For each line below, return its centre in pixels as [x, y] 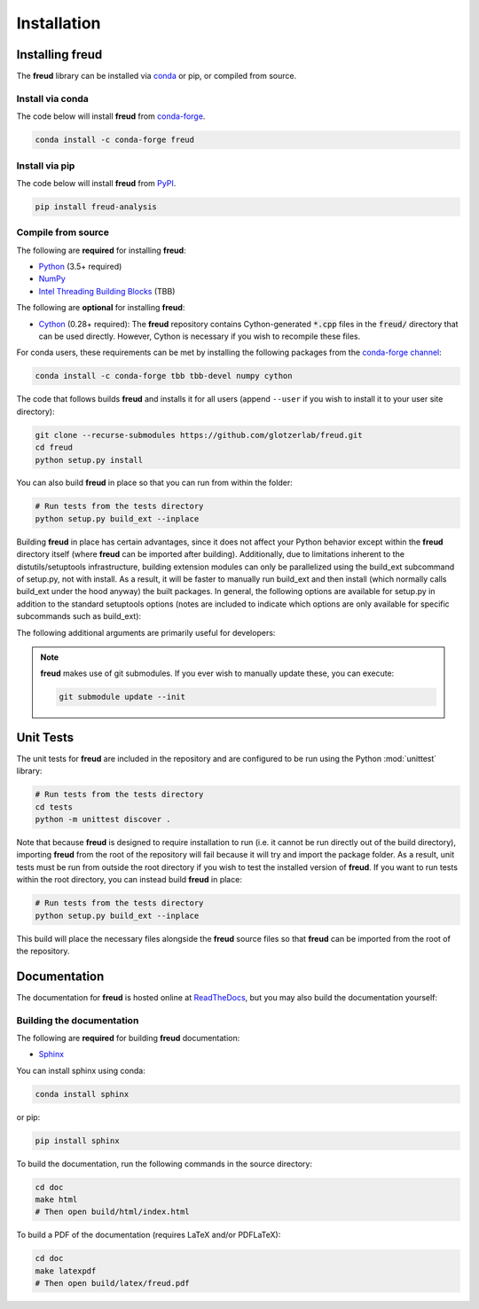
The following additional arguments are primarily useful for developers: [146, 632]
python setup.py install [89, 460]
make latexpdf [66, 1271]
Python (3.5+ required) [80, 267]
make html [56, 1200]
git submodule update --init [122, 697]
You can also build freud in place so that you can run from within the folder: [154, 482]
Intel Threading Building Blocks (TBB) [107, 291]
